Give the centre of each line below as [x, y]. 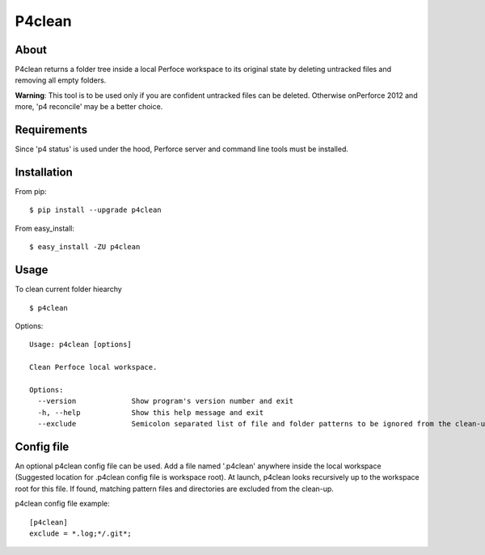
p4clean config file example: [62, 504]
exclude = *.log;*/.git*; [81, 533]
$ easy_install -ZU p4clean [85, 247]
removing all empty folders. [61, 80]
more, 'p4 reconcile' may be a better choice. [89, 107]
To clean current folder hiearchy [69, 289]
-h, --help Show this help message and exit [151, 412]
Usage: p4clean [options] [81, 345]
